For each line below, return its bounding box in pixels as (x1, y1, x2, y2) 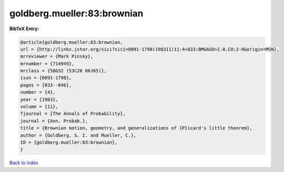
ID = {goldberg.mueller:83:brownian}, (20, 140, 118, 145)
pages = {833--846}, (20, 82, 72, 88)
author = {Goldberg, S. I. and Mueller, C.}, (20, 132, 137, 138)
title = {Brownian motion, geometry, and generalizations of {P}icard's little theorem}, (20, 125, 253, 131)
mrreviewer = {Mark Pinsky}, (20, 54, 94, 59)
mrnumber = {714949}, (20, 60, 75, 67)
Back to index (9, 160, 38, 166)
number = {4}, (20, 90, 56, 95)
